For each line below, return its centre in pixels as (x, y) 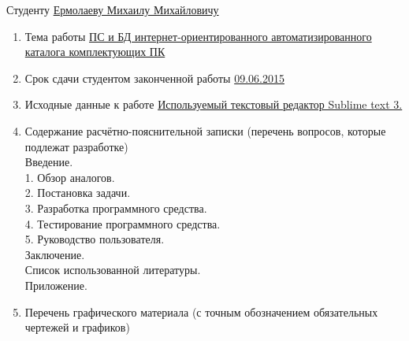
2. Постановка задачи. (78, 193)
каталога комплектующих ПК (95, 52)
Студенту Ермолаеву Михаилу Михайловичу (113, 9)
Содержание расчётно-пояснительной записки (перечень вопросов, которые (205, 130)
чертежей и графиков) (77, 327)
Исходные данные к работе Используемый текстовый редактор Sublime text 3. (214, 104)
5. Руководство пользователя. (95, 239)
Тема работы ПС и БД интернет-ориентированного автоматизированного (198, 36)
